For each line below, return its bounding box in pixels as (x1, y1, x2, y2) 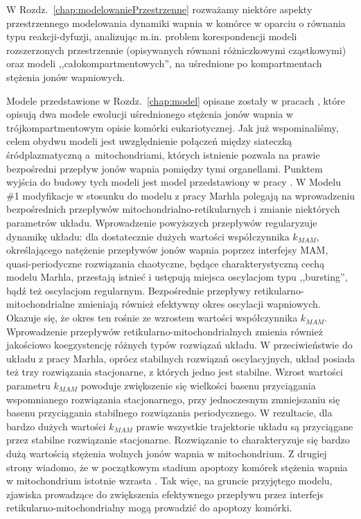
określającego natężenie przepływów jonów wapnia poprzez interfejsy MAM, (6, 243, 328, 257)
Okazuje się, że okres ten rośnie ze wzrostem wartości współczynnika (6, 310, 298, 325)
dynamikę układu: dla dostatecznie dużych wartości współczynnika (6, 229, 290, 243)
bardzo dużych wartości (6, 419, 106, 433)
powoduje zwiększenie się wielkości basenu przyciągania (80, 378, 316, 393)
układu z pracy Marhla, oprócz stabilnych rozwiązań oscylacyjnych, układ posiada (6, 351, 355, 365)
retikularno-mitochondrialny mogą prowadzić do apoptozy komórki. (6, 500, 292, 515)
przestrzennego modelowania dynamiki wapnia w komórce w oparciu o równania (6, 15, 346, 30)
